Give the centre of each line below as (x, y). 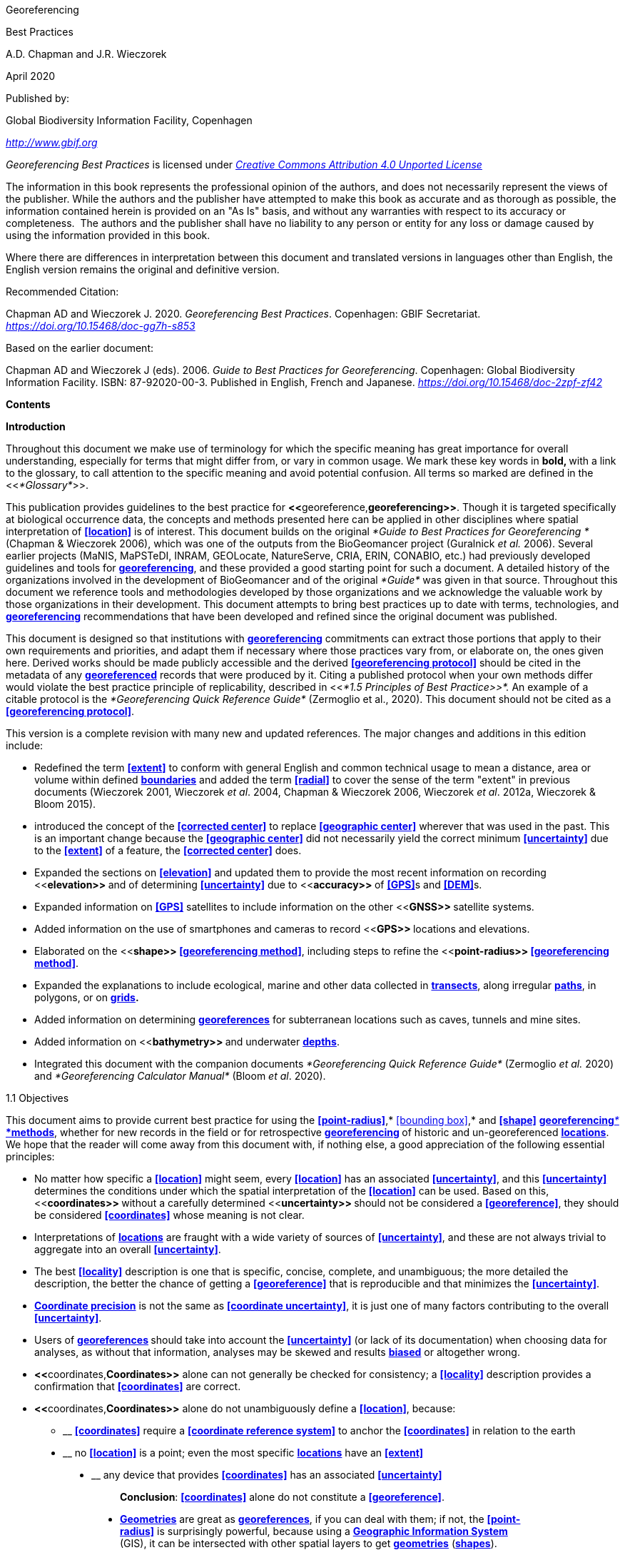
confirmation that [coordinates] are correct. (138, 1386)
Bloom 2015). (65, 804)
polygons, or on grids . (87, 997)
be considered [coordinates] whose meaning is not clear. (169, 1215)
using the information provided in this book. (108, 235)
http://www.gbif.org (52, 142)
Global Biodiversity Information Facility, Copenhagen (129, 120)
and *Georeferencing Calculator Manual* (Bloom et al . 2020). (180, 1076)
